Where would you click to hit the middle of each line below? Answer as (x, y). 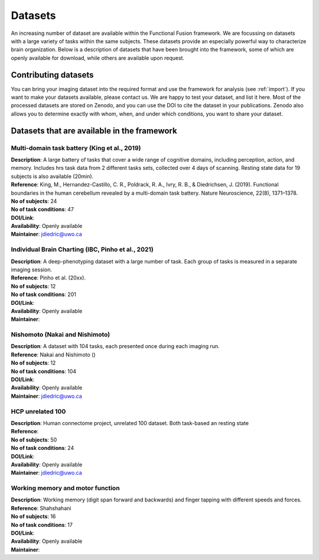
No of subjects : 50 (34, 440)
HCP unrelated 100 (38, 411)
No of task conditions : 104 (44, 371)
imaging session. (32, 270)
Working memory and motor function (66, 488)
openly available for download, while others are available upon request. (98, 58)
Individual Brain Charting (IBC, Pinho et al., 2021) (82, 250)
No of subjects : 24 (34, 201)
